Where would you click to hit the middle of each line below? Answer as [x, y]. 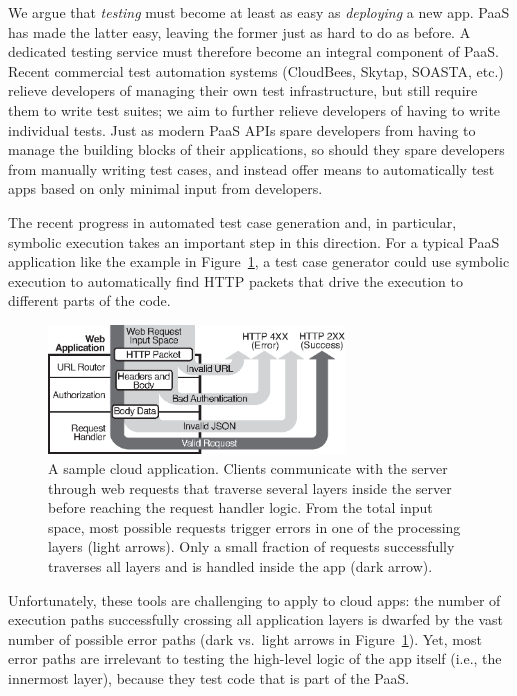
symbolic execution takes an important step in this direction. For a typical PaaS [254, 241]
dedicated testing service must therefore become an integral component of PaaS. [253, 51]
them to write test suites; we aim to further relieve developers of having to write [254, 109]
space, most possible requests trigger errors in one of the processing [254, 526]
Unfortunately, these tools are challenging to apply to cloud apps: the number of [254, 599]
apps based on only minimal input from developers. [165, 188]
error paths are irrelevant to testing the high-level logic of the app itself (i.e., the [255, 658]
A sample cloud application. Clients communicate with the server [248, 467]
